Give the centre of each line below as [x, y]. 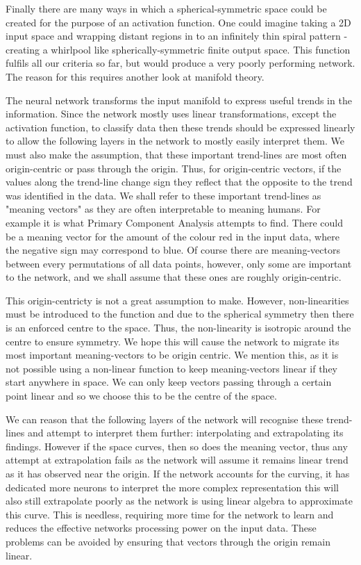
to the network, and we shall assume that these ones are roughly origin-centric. [174, 277]
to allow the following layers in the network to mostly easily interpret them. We [175, 141]
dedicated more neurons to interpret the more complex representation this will [172, 487]
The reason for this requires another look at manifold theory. [135, 76]
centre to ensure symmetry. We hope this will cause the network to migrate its [173, 341]
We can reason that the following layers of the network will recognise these [165, 419]
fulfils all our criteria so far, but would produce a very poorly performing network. [180, 63]
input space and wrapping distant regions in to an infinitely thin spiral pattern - [177, 36]
